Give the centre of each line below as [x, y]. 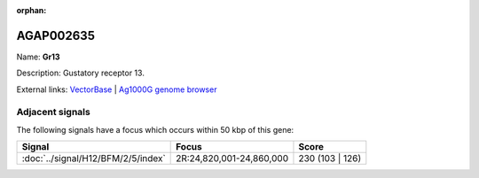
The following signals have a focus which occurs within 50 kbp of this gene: [155, 129]
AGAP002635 [55, 35]
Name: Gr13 [39, 57]
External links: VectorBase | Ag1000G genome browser [117, 89]
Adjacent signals [53, 112]
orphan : [31, 10]
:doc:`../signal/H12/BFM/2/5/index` [94, 159]
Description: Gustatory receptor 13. [81, 73]
